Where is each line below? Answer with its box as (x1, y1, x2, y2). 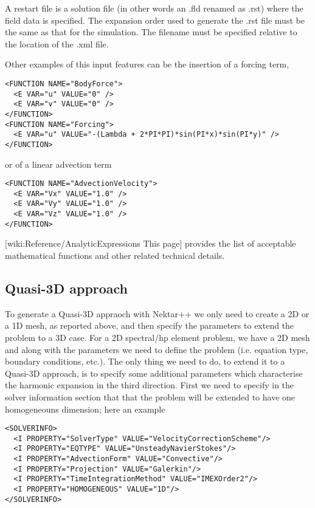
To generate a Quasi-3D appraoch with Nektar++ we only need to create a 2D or (5, 307, 310, 320)
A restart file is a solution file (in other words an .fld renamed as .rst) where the (5, 2, 303, 14)
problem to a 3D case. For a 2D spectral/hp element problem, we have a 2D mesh (5, 331, 310, 344)
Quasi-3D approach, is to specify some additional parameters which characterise (5, 366, 303, 379)
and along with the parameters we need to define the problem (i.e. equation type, (5, 343, 308, 355)
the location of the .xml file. (5, 37, 109, 50)
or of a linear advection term (5, 157, 112, 170)
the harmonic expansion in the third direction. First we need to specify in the (5, 379, 294, 391)
